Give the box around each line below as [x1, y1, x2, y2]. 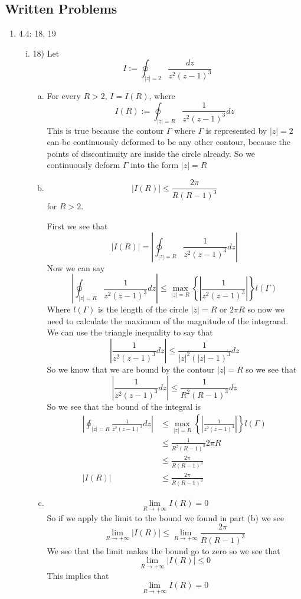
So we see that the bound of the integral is [47, 400, 201, 412]
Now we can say [47, 261, 105, 274]
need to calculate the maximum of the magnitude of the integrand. [47, 314, 289, 327]
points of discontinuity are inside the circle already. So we [47, 147, 256, 159]
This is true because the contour [47, 124, 164, 136]
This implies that [47, 569, 109, 581]
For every [47, 90, 81, 102]
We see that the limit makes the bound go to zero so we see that [47, 544, 280, 557]
